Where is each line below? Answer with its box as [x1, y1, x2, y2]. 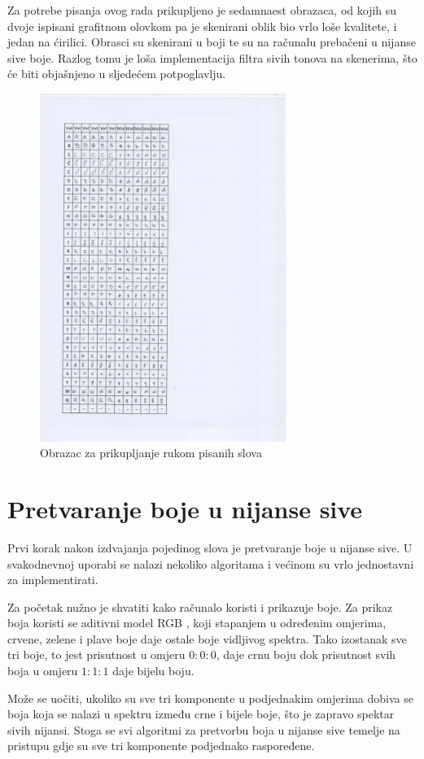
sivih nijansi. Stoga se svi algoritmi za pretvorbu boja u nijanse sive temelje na [7, 721, 400, 738]
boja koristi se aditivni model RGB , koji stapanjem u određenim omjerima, [7, 614, 387, 631]
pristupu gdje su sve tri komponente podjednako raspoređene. [7, 737, 315, 754]
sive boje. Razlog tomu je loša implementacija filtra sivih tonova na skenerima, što [7, 49, 417, 66]
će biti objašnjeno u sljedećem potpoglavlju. [7, 65, 226, 82]
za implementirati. [7, 571, 98, 588]
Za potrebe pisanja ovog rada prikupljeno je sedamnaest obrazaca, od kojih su [7, 2, 397, 18]
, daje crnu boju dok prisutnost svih [216, 646, 396, 663]
